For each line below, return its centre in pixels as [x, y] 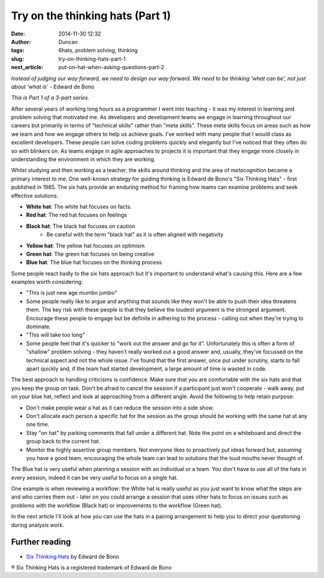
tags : [18, 51]
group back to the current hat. [63, 441]
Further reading [41, 542]
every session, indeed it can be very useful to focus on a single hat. [94, 478]
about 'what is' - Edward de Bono [53, 87]
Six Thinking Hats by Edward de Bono [73, 556]
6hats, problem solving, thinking [98, 51]
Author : [21, 42]
